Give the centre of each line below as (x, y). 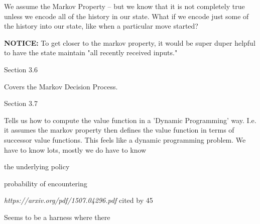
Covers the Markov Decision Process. (61, 86)
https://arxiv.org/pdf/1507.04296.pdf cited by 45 (79, 200)
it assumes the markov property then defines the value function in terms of (119, 130)
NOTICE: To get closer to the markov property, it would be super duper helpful (130, 42)
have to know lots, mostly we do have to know (75, 149)
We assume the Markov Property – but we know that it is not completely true (124, 6)
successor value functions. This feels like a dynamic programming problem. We (125, 139)
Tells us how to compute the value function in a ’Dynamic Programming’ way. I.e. (130, 120)
